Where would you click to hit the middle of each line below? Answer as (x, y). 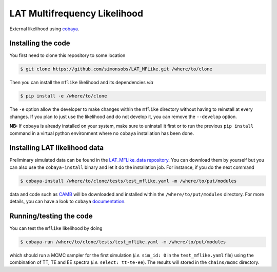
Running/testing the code (51, 216)
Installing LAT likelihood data (57, 148)
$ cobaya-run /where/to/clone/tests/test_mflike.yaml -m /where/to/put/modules (123, 242)
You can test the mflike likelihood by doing (56, 228)
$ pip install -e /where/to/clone (64, 96)
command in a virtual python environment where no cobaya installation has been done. (102, 133)
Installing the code (40, 43)
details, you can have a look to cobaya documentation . (67, 201)
